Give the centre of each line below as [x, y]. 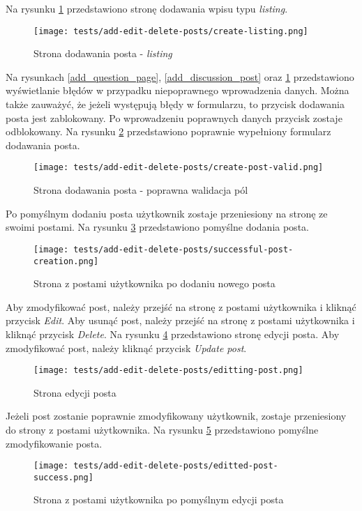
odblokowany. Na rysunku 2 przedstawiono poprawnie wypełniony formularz [168, 131]
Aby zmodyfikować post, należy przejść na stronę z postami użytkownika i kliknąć [181, 306]
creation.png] [66, 261]
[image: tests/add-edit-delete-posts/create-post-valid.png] [179, 168]
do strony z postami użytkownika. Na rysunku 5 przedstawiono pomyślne [162, 429]
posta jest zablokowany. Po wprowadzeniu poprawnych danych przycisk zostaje [174, 117]
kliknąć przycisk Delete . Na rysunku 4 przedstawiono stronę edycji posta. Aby [173, 334]
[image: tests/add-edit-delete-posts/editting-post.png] [168, 371]
